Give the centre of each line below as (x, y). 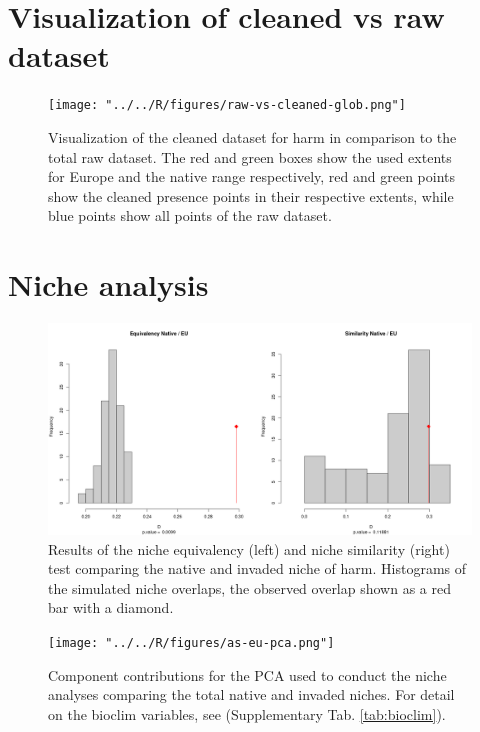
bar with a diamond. (111, 607)
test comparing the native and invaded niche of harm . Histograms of (257, 568)
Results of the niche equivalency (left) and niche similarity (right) (249, 548)
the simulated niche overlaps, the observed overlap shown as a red (250, 587)
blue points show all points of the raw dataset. (190, 215)
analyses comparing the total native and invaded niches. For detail (251, 694)
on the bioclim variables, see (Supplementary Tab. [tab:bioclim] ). (247, 713)
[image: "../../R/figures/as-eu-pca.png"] (191, 643)
